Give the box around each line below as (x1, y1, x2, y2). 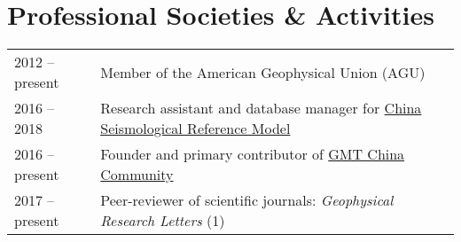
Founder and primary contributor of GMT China (100, 144, 405, 165)
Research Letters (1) (100, 210, 225, 231)
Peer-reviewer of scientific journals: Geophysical (100, 190, 394, 211)
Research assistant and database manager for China (100, 98, 422, 119)
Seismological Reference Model (100, 118, 291, 139)
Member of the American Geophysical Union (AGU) (100, 61, 426, 82)
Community (100, 164, 174, 185)
